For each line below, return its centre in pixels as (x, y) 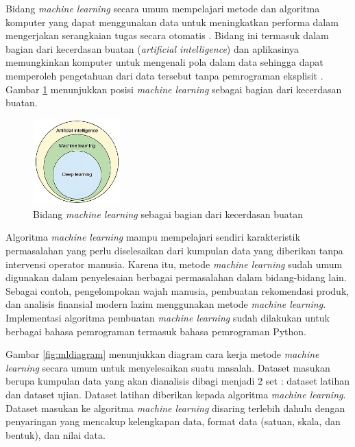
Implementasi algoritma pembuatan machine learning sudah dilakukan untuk (168, 318)
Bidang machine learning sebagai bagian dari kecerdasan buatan (168, 214)
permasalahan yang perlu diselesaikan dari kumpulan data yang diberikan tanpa (174, 251)
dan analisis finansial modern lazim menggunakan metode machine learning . (166, 304)
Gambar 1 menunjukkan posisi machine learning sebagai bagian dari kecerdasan (174, 89)
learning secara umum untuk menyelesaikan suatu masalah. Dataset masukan (168, 367)
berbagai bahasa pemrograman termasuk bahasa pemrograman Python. (156, 331)
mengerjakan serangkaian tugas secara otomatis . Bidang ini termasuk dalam (167, 35)
